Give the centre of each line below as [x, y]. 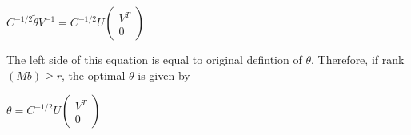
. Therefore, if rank [357, 59]
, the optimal [94, 75]
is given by [164, 75]
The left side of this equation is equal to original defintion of [154, 59]
